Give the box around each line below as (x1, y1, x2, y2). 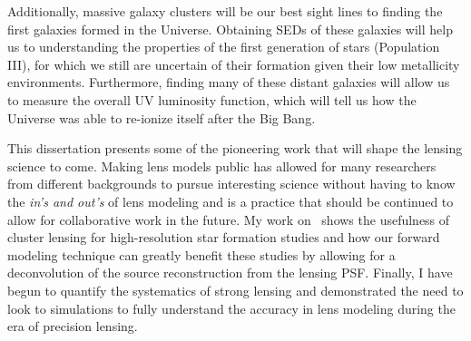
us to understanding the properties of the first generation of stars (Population (7, 37, 440, 56)
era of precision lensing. (7, 317, 138, 336)
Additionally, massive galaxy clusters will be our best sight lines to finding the (7, 2, 443, 20)
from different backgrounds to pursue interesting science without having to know (7, 174, 456, 193)
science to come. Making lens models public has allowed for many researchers (7, 156, 437, 175)
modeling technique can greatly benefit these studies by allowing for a (7, 245, 396, 264)
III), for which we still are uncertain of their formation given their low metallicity (7, 54, 460, 73)
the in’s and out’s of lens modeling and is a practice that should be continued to (7, 191, 454, 210)
